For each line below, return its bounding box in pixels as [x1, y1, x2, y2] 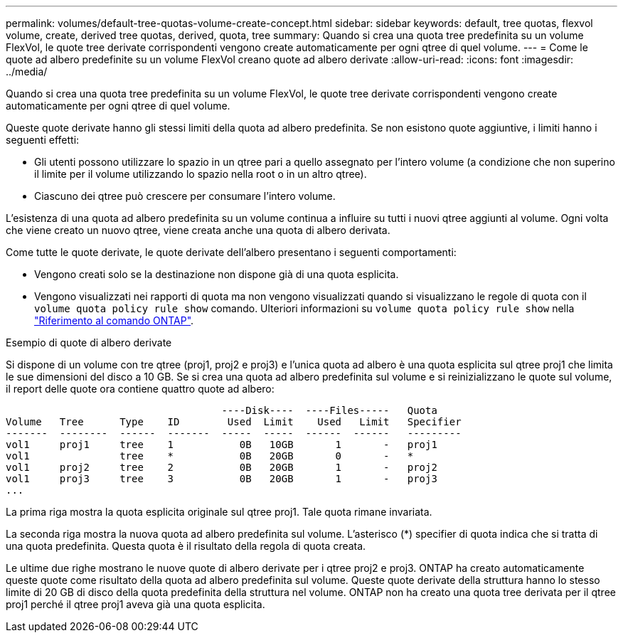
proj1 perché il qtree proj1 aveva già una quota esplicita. [6, 598, 265, 610]
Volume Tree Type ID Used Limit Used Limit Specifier [6, 416, 462, 427]
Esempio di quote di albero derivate [6, 336, 172, 349]
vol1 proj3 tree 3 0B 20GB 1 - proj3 [6, 473, 437, 484]
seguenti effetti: [6, 134, 80, 146]
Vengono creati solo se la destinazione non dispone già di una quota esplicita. [34, 268, 399, 280]
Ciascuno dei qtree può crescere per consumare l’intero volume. [34, 190, 336, 202]
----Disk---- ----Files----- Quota [221, 405, 437, 416]
